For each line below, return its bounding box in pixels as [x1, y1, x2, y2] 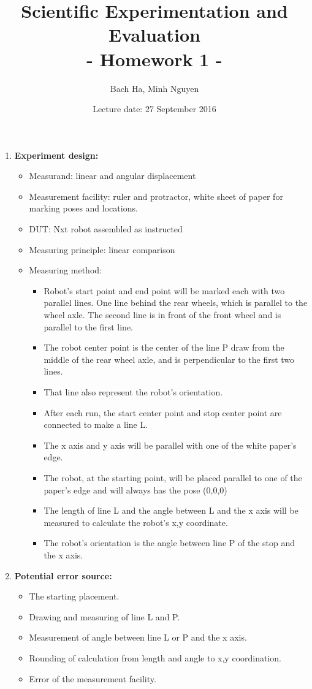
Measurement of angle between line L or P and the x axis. [29, 631, 247, 644]
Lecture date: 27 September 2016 [93, 102, 216, 115]
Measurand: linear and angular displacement [29, 169, 196, 182]
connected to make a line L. [44, 418, 148, 431]
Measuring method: [29, 264, 102, 276]
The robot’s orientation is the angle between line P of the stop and [44, 536, 295, 549]
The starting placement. [29, 590, 120, 603]
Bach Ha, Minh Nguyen [110, 82, 199, 94]
